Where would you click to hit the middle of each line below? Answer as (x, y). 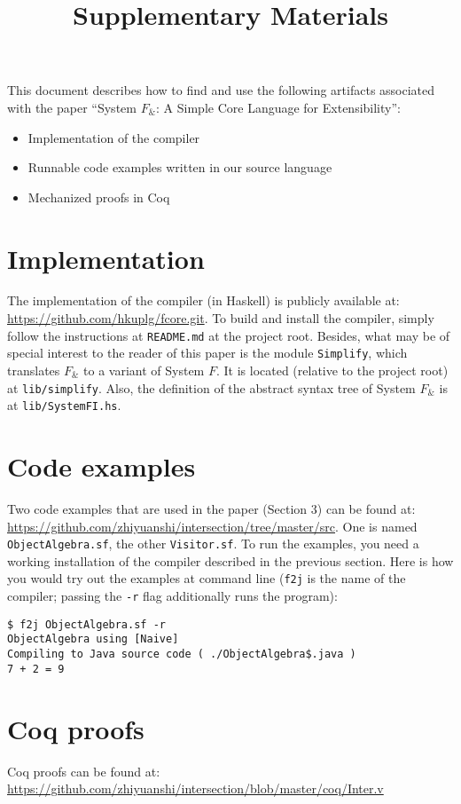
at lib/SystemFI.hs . (64, 405)
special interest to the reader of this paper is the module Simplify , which (207, 353)
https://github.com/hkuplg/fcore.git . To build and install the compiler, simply (221, 318)
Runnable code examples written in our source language (180, 167)
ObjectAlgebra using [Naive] (93, 639)
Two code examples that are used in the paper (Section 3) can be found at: (211, 508)
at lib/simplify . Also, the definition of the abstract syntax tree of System (211, 387)
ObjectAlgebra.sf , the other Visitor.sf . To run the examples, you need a (213, 544)
